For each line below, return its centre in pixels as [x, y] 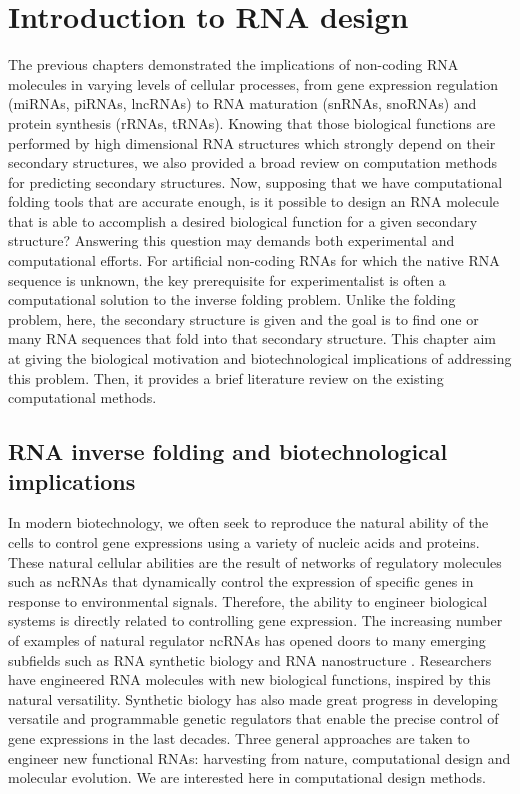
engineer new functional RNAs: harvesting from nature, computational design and [259, 757]
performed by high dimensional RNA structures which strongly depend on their [252, 142]
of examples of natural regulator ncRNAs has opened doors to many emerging [247, 639]
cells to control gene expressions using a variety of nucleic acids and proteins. [244, 542]
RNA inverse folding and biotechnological [228, 451]
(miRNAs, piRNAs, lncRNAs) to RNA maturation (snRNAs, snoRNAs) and [242, 103]
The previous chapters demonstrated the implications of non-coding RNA [233, 64]
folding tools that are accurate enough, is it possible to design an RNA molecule [254, 201]
